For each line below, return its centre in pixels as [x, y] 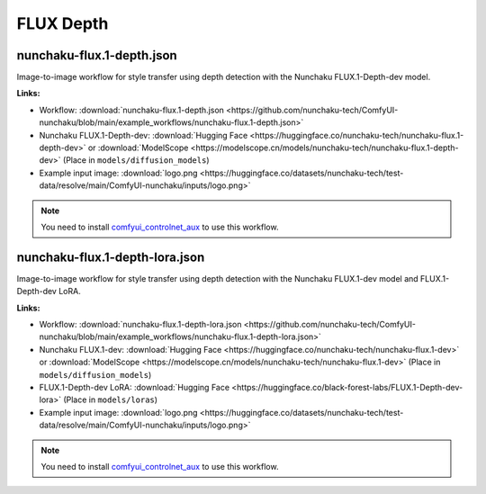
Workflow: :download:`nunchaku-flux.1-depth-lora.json [140, 325]
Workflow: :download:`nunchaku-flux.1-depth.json [132, 110]
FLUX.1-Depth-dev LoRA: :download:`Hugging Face [134, 387]
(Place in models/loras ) [110, 400]
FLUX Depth [63, 23]
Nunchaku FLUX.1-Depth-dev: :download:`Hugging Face [144, 135]
